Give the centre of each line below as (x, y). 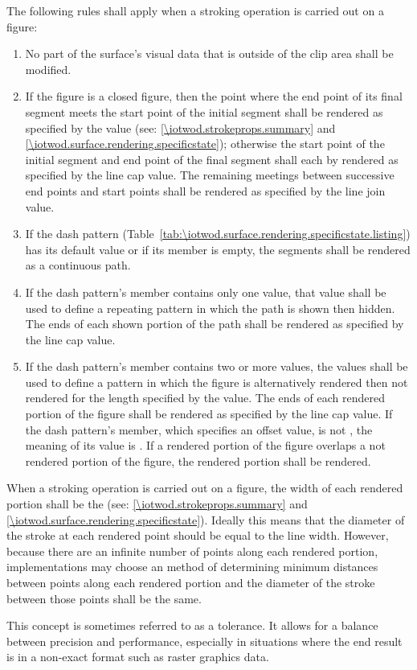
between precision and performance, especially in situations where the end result (204, 641)
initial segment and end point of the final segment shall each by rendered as (212, 159)
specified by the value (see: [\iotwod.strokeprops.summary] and (180, 127)
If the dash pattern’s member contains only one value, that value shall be (206, 292)
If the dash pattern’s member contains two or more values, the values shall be (217, 366)
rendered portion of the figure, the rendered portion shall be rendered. (198, 460)
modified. (48, 69)
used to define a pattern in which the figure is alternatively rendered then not (217, 382)
